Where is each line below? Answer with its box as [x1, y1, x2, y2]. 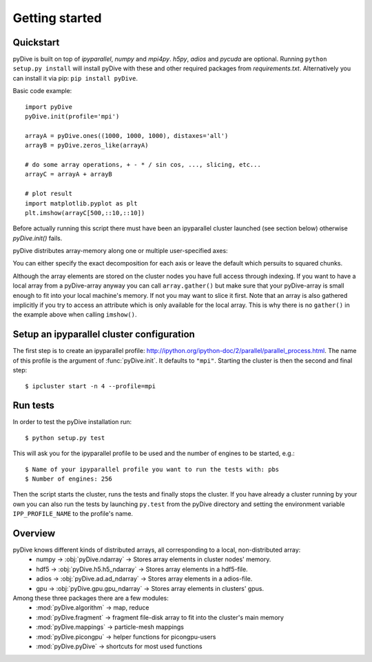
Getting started [12, 10, 102, 26]
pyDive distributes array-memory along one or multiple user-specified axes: [12, 247, 228, 255]
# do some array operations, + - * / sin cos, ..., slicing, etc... [25, 161, 261, 168]
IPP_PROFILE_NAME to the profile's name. [12, 510, 134, 518]
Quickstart [12, 37, 60, 48]
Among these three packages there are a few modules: [12, 594, 169, 603]
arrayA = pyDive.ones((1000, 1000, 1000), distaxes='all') [25, 132, 229, 139]
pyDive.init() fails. [12, 234, 63, 242]
